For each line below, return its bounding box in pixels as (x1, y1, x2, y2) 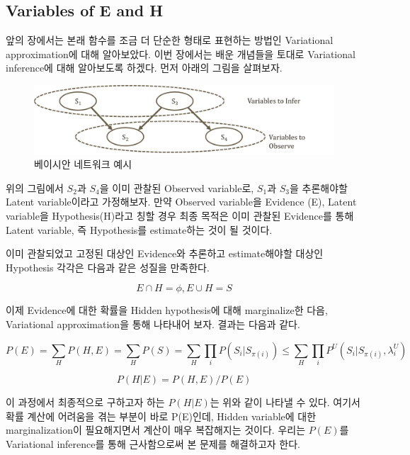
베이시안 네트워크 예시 (34, 157, 132, 172)
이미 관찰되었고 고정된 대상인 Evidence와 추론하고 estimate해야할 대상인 (6, 246, 324, 261)
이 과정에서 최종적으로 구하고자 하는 (6, 394, 165, 409)
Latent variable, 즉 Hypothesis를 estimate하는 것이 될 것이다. (6, 222, 273, 237)
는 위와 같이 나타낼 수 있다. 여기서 (210, 394, 360, 409)
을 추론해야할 (289, 180, 348, 195)
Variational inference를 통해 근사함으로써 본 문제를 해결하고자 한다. (6, 436, 300, 451)
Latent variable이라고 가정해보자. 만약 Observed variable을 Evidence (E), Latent (6, 194, 357, 209)
